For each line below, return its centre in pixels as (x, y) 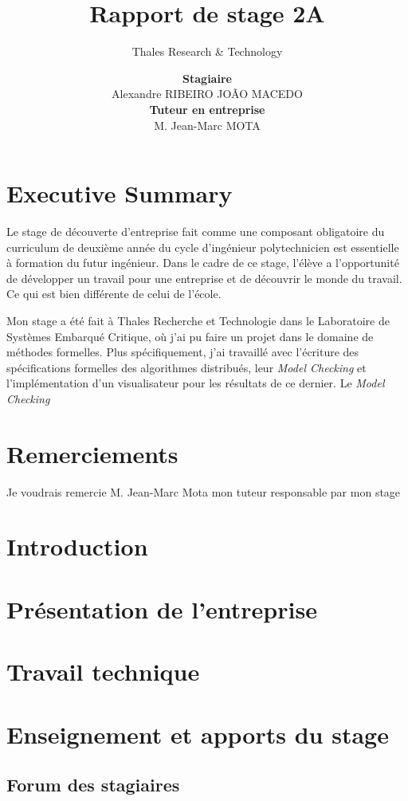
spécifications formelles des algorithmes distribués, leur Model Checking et (186, 367)
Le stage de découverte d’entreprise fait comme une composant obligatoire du (196, 232)
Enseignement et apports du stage (198, 734)
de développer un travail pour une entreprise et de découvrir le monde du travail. (204, 278)
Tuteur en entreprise (207, 109)
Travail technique (103, 671)
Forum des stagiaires (93, 785)
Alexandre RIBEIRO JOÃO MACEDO (207, 94)
